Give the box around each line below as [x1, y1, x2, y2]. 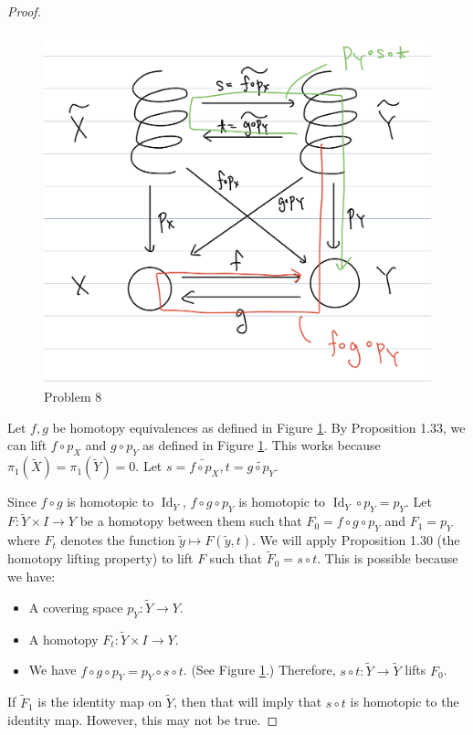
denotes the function [60, 530, 175, 550]
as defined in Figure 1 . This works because [142, 436, 381, 455]
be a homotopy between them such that [79, 511, 302, 530]
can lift [7, 436, 47, 455]
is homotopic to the [350, 692, 459, 711]
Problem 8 [44, 387, 102, 406]
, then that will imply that [173, 692, 322, 711]
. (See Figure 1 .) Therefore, [183, 660, 336, 679]
